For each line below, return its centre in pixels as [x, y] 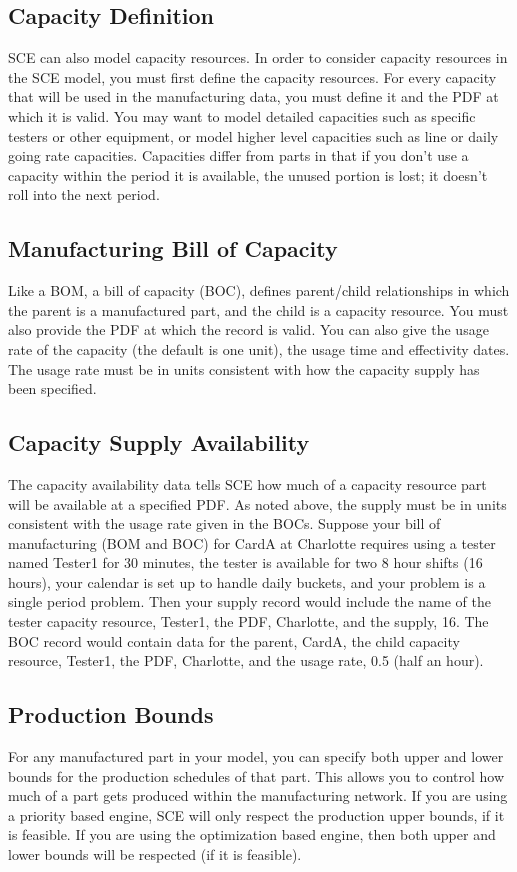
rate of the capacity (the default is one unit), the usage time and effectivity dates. [259, 348]
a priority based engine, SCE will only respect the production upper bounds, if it [256, 814]
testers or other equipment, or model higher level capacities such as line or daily [253, 135]
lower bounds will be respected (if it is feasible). [155, 854]
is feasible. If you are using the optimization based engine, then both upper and [252, 834]
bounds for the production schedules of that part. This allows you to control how [256, 775]
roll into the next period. [84, 194]
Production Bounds [111, 714]
